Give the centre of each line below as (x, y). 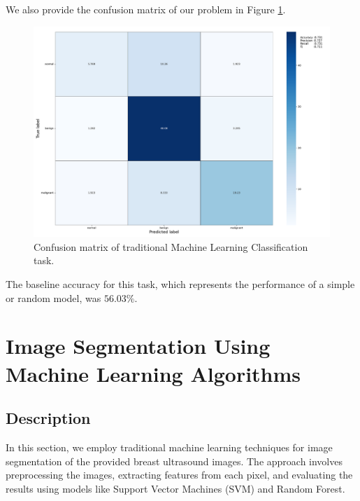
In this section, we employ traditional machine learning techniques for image (169, 447)
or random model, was (53, 297)
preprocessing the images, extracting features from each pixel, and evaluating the (179, 475)
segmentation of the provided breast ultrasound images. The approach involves (174, 461)
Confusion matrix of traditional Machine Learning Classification (171, 246)
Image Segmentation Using (138, 346)
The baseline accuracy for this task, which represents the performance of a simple (180, 283)
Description (48, 418)
